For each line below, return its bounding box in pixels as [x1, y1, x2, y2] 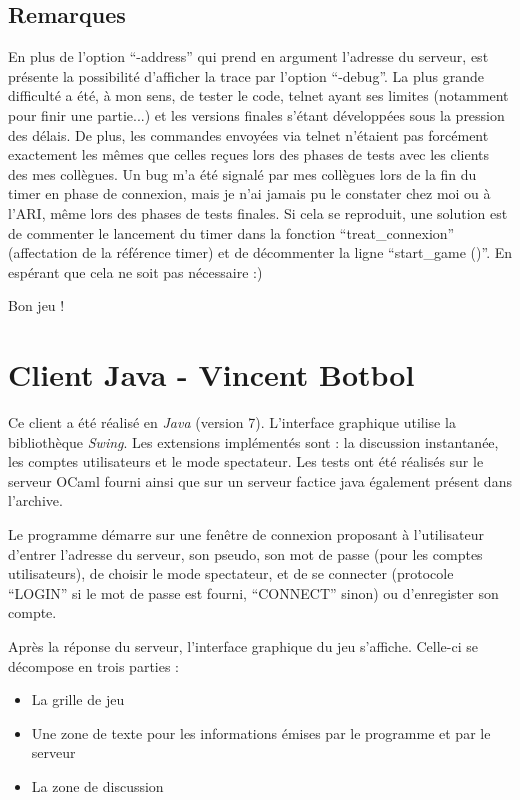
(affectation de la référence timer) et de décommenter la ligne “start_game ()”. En [8, 242, 512, 263]
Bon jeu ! [8, 295, 65, 316]
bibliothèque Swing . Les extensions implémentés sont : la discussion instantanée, [8, 431, 499, 452]
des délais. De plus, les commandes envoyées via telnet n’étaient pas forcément [8, 124, 489, 145]
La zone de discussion [31, 775, 164, 796]
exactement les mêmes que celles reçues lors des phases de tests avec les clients [8, 144, 490, 165]
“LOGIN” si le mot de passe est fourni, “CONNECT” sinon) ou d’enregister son [8, 582, 499, 603]
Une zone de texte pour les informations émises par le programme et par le [31, 722, 491, 743]
